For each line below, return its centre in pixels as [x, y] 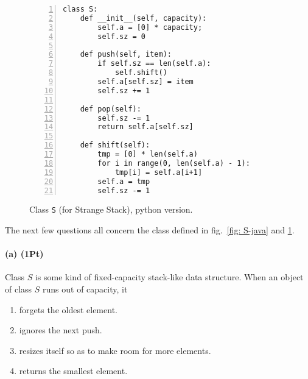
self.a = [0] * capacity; [150, 27]
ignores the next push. [61, 330]
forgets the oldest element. [68, 309]
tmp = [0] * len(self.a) [148, 154]
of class [19, 289]
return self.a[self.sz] [145, 127]
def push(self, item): [126, 55]
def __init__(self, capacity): [143, 18]
